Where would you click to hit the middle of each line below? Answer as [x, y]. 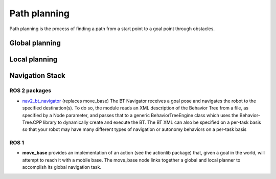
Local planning [33, 60]
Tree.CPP [32, 122]
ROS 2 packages [30, 91]
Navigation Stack [38, 76]
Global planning [35, 43]
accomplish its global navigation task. [62, 167]
